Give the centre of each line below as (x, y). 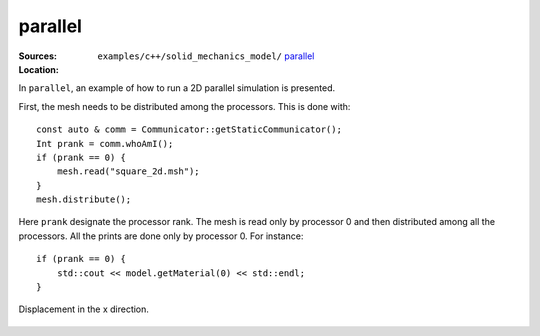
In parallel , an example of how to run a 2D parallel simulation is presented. (177, 88)
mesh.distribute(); (84, 199)
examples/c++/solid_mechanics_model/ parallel (206, 56)
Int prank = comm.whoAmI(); (105, 143)
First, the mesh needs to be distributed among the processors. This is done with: (184, 106)
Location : (38, 69)
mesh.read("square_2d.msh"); (128, 171)
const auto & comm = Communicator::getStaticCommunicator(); (189, 129)
